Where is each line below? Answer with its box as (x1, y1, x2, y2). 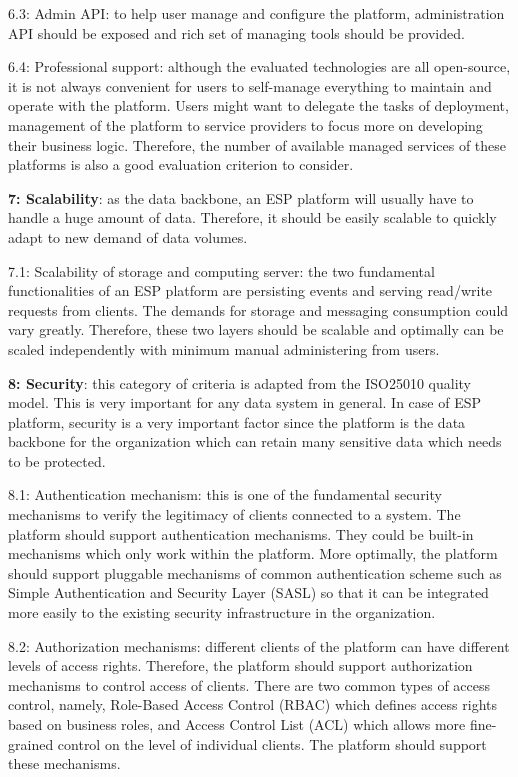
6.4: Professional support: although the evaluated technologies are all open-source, (8, 56, 511, 77)
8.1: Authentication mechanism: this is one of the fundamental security (8, 484, 442, 505)
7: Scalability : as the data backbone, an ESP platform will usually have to (8, 187, 474, 208)
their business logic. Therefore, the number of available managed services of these (8, 134, 507, 155)
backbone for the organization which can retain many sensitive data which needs (8, 431, 502, 452)
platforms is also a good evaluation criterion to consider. (8, 154, 354, 175)
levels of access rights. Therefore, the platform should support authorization (8, 655, 473, 676)
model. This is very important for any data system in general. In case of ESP (8, 392, 482, 413)
